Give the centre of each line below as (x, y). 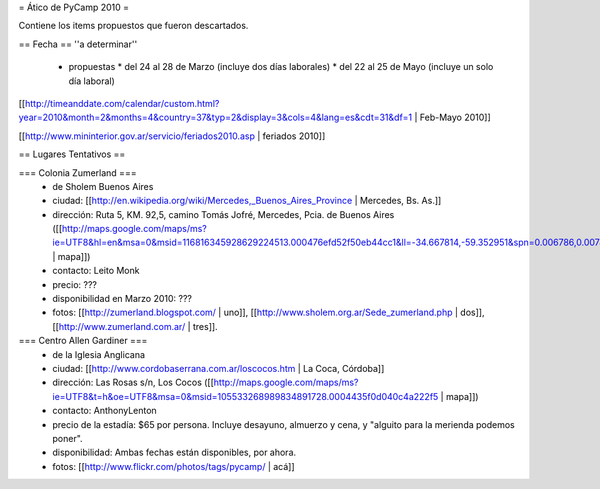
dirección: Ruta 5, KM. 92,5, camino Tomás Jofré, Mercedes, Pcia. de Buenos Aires (223, 214)
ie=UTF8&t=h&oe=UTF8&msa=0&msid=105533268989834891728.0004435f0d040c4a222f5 (245, 396)
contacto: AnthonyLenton (104, 411)
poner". (68, 438)
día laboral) (91, 81)
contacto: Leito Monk (96, 271)
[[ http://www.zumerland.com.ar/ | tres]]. (135, 326)
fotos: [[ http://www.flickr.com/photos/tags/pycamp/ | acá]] (173, 466)
